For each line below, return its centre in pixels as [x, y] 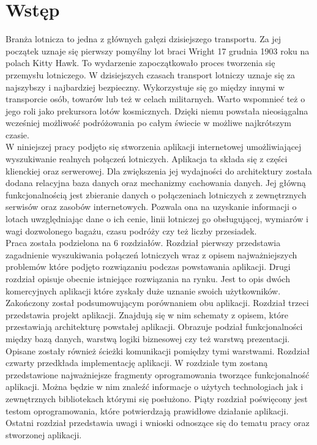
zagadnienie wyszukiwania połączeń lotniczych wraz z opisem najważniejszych [151, 254]
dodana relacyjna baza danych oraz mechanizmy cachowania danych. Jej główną [156, 183]
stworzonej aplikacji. [44, 434]
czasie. [17, 134]
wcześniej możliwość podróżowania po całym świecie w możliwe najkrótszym [148, 123]
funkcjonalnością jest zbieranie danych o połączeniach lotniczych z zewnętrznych [156, 194]
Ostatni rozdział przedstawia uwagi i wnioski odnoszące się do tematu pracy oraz [158, 423]
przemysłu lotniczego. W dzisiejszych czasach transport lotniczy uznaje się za [151, 74]
